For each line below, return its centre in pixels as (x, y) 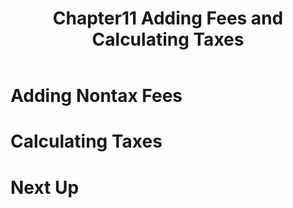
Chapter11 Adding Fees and (168, 18)
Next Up (45, 187)
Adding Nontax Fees (96, 96)
